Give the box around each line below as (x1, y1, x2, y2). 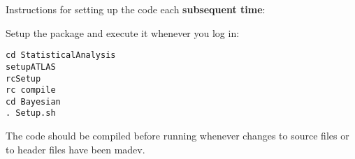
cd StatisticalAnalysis (6, 50, 116, 61)
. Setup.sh (6, 108, 56, 119)
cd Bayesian (6, 96, 61, 107)
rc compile (6, 85, 56, 96)
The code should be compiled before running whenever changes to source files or (6, 128, 349, 143)
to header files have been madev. (6, 142, 145, 156)
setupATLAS (6, 61, 56, 72)
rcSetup (6, 73, 41, 84)
